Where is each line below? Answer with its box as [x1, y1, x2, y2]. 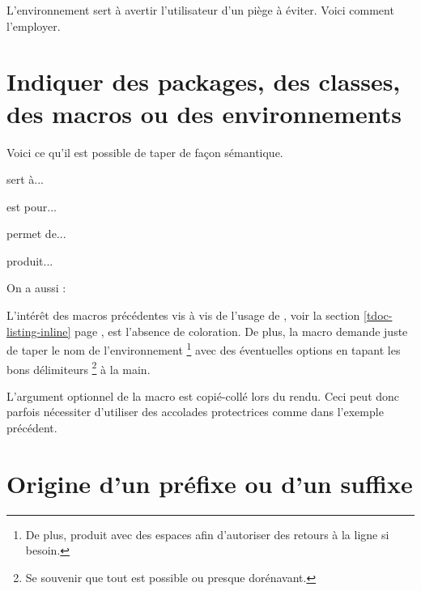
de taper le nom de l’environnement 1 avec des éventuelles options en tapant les [6, 339, 401, 358]
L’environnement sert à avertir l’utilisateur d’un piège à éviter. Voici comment [6, 2, 394, 18]
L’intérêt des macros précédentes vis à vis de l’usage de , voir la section [6, 307, 360, 324]
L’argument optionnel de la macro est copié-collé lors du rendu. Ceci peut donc [6, 387, 400, 404]
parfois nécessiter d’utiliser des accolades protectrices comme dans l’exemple [6, 403, 384, 420]
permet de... [6, 225, 66, 242]
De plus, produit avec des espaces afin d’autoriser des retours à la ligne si [25, 525, 389, 542]
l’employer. [6, 17, 61, 34]
